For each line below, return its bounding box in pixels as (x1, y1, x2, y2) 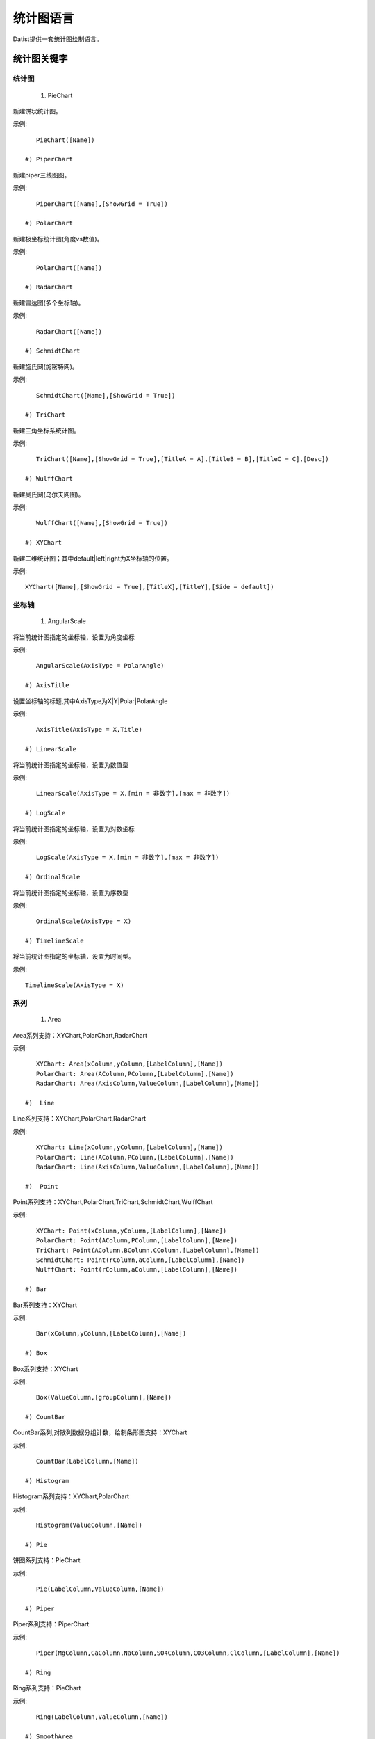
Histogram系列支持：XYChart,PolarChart (12, 1492, 130, 1500)
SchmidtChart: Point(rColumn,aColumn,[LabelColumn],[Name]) (35, 1256, 245, 1264)
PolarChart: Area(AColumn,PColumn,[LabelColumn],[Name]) (35, 1070, 234, 1077)
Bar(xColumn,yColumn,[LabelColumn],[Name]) (35, 1329, 187, 1338)
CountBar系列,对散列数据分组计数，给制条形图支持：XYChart (12, 1428, 187, 1436)
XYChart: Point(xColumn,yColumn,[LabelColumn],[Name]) (35, 1226, 227, 1235)
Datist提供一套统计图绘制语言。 (12, 35, 103, 43)
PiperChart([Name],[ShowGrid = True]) (35, 200, 168, 208)
